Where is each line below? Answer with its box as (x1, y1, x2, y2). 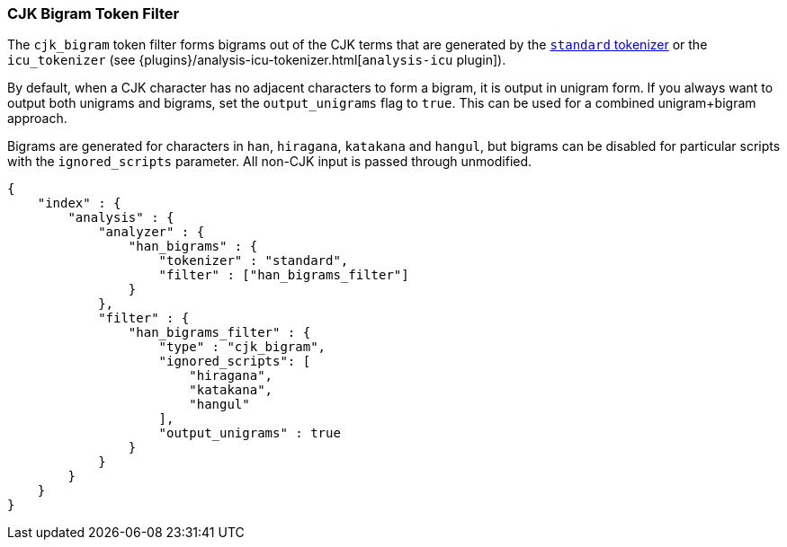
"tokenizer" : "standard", (158, 253, 349, 269)
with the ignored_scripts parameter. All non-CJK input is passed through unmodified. (7, 154, 532, 170)
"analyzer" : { (98, 225, 205, 240)
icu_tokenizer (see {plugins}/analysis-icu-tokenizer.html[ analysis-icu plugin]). (7, 52, 506, 68)
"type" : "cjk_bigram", (158, 340, 326, 355)
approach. (7, 110, 67, 127)
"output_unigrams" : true (158, 426, 341, 441)
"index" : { (37, 196, 121, 211)
